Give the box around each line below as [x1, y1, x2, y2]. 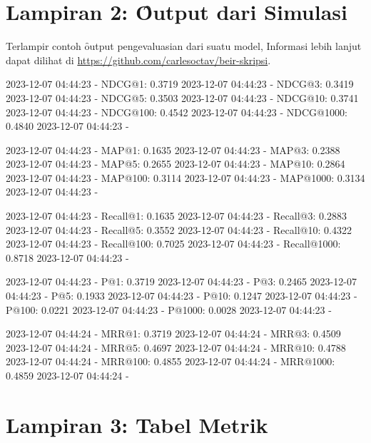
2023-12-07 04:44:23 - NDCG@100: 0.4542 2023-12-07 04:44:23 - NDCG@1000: [6, 104, 347, 119]
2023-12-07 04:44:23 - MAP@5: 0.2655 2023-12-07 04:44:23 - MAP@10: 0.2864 [6, 156, 345, 171]
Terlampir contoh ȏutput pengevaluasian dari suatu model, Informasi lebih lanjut [6, 39, 362, 54]
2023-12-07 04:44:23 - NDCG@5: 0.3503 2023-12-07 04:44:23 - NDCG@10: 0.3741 [6, 90, 359, 105]
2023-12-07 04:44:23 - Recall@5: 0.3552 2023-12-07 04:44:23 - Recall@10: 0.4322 [6, 222, 352, 237]
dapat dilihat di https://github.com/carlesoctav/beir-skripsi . [6, 52, 271, 67]
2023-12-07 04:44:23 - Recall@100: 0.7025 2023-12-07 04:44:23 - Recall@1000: [6, 236, 341, 251]
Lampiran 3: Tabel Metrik [6, 409, 268, 439]
